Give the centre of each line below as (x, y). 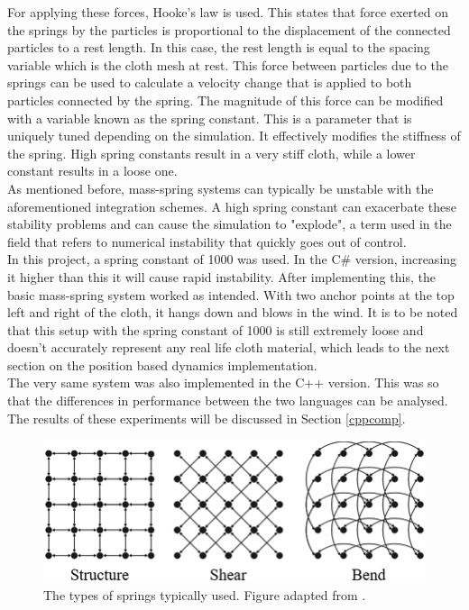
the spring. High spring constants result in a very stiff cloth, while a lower (212, 153)
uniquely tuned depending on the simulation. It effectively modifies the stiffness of (234, 136)
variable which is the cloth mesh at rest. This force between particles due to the (228, 64)
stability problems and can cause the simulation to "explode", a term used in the (230, 224)
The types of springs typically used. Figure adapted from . (205, 594)
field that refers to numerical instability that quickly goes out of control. (207, 241)
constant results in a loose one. (92, 171)
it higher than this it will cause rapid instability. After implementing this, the (221, 276)
